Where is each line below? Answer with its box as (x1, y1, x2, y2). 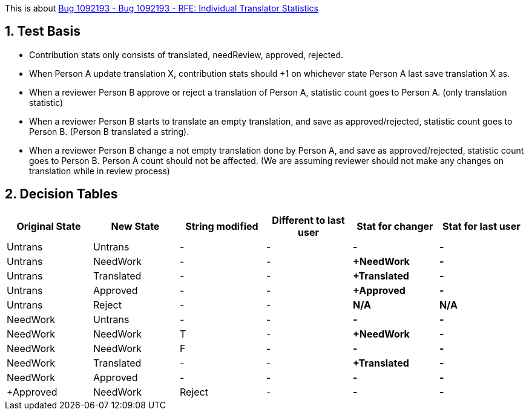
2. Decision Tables (5, 186, 118, 202)
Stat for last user (442, 220, 521, 232)
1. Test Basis (5, 24, 81, 39)
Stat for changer (356, 220, 433, 232)
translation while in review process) (29, 165, 170, 176)
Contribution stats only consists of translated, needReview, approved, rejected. (29, 49, 344, 60)
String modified (185, 220, 258, 232)
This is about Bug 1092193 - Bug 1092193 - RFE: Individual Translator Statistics (5, 3, 318, 13)
